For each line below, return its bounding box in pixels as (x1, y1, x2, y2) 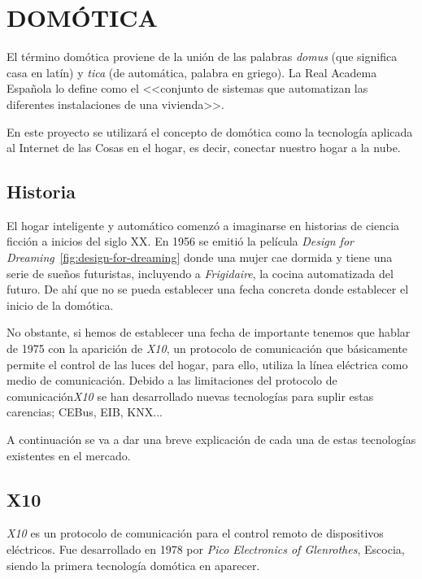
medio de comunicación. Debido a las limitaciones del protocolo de (7, 372, 337, 389)
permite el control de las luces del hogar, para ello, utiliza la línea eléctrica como (7, 355, 408, 372)
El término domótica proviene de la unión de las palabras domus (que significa (7, 48, 398, 65)
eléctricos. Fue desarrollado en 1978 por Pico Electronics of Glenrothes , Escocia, (7, 541, 405, 557)
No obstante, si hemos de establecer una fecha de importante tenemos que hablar (7, 324, 411, 341)
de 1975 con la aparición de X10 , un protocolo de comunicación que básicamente (7, 340, 408, 357)
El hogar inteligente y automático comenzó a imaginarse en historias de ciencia (7, 216, 400, 233)
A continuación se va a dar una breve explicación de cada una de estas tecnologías (7, 431, 416, 448)
